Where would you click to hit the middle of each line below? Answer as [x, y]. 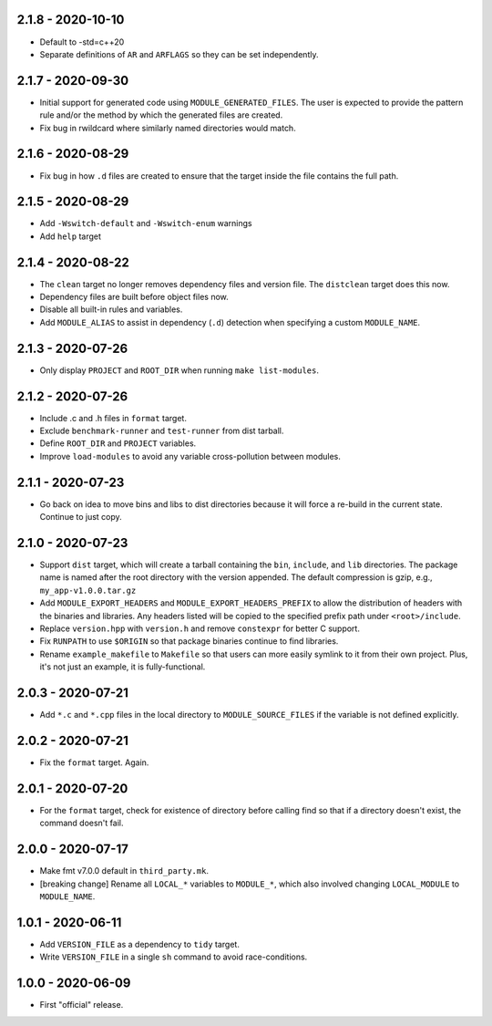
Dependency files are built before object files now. [134, 297]
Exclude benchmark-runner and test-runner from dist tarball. [162, 431]
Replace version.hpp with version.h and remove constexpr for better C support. [200, 628]
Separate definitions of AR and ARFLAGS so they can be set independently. [179, 54]
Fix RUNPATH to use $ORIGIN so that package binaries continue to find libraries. [189, 641]
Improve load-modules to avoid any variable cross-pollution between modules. [190, 456]
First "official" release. [82, 1005]
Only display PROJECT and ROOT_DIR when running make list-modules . [179, 370]
